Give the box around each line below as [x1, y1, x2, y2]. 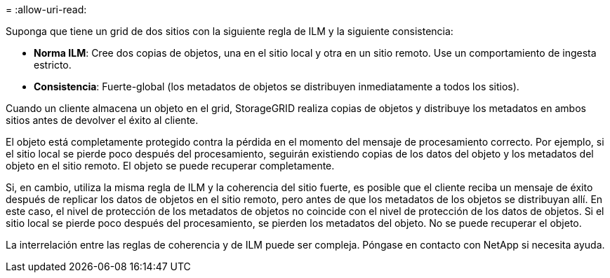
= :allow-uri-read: [6, 4, 87, 15]
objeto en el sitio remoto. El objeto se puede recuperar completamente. [6, 160, 335, 172]
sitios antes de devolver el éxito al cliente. [6, 114, 199, 126]
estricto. [34, 59, 72, 71]
